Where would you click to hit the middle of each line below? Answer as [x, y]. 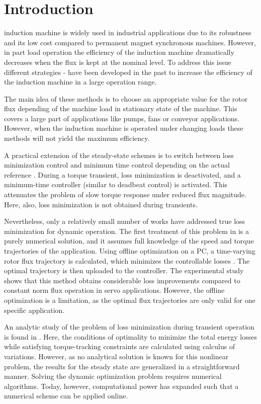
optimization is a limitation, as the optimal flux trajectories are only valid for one [130, 300]
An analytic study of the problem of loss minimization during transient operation [129, 327]
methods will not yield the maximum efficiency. [77, 138]
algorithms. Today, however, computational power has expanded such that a [121, 386]
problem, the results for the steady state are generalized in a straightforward [122, 366]
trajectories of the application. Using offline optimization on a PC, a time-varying [130, 251]
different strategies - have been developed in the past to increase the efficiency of [128, 72]
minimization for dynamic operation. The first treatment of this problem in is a [126, 231]
